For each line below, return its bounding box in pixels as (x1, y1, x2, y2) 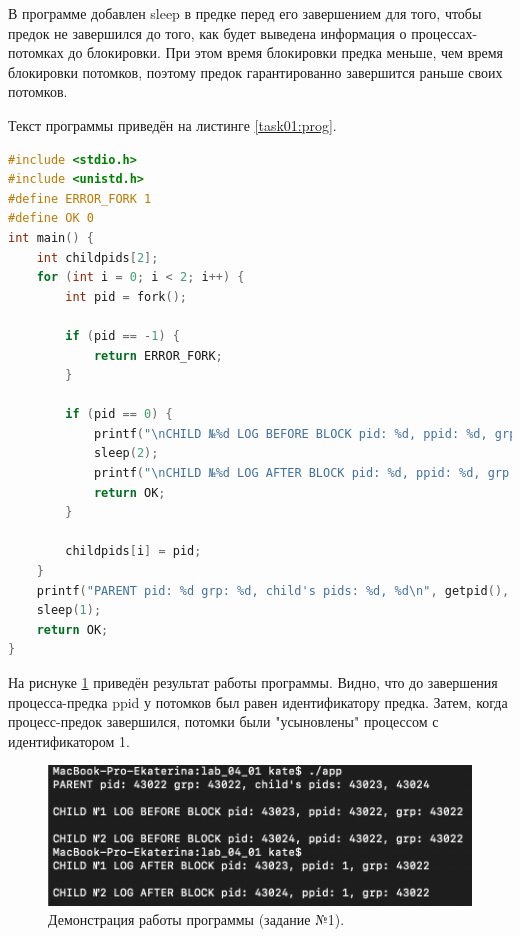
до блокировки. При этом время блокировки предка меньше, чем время (68, 42, 503, 63)
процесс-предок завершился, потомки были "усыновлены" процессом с (8, 711, 439, 732)
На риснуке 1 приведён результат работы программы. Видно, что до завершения (8, 672, 498, 692)
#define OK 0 (8, 211, 94, 226)
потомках (8, 42, 64, 63)
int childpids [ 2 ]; (36, 250, 159, 265)
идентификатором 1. (8, 730, 131, 751)
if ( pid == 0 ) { (65, 407, 173, 422)
